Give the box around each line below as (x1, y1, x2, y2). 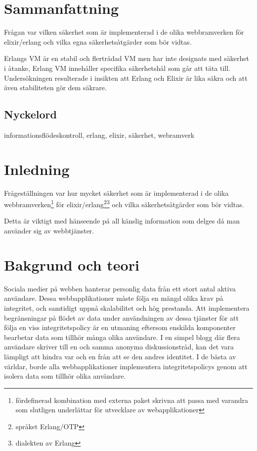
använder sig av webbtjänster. (4, 225, 94, 236)
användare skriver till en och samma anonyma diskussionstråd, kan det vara (4, 341, 234, 352)
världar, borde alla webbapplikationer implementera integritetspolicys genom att (4, 361, 248, 371)
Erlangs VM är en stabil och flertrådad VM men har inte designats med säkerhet (4, 53, 249, 63)
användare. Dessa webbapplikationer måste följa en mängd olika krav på (4, 293, 223, 303)
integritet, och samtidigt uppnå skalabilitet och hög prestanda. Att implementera (4, 302, 250, 313)
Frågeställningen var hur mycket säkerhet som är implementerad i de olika (4, 187, 229, 198)
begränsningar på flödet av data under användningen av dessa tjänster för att (4, 312, 239, 323)
